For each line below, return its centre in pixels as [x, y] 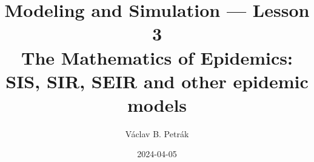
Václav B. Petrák [157, 133]
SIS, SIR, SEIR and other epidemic [157, 81]
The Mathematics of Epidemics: [157, 57]
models [157, 104]
